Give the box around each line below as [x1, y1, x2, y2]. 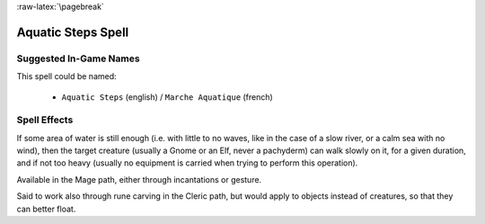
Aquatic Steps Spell [16, 24, 129, 40]
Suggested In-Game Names [16, 52, 140, 65]
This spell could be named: [16, 71, 117, 82]
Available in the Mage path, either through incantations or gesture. [16, 174, 262, 184]
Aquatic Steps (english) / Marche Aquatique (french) [61, 91, 273, 103]
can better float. [16, 203, 76, 214]
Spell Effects [16, 113, 74, 126]
